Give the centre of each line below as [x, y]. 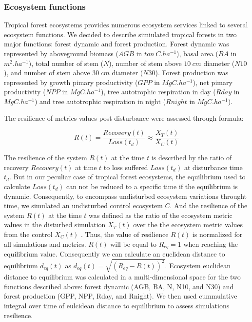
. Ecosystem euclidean [198, 265]
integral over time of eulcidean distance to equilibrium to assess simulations [117, 305]
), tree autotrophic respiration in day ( [158, 92]
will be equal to [134, 244]
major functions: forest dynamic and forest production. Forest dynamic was [116, 44]
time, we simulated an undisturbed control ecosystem [83, 205]
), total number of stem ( [66, 63]
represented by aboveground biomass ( [61, 53]
